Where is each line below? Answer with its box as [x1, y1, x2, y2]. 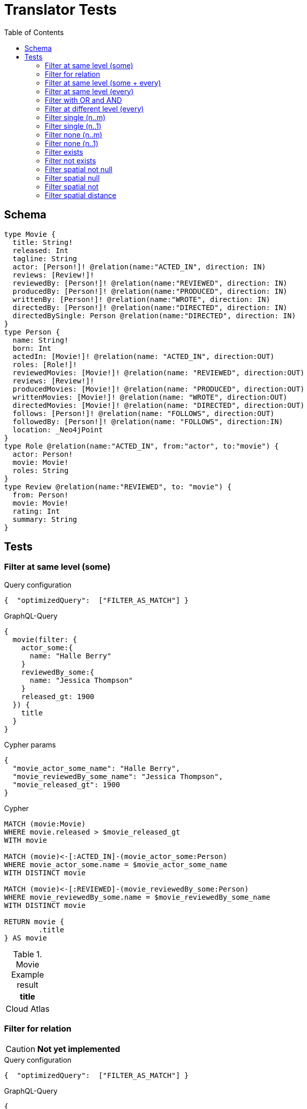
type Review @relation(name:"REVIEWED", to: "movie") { [4, 482, 232, 491]
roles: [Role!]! [12, 360, 77, 369]
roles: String [12, 466, 69, 475]
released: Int [12, 246, 69, 255]
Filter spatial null [45, 173, 100, 182]
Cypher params [4, 740, 56, 749]
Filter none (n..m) [45, 130, 102, 139]
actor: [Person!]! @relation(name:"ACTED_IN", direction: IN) [12, 262, 266, 271]
